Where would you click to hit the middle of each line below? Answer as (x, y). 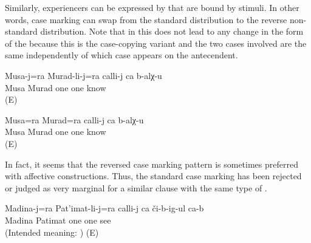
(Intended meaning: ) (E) (52, 232)
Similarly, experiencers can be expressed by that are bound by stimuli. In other (152, 7)
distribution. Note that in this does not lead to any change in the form (172, 31)
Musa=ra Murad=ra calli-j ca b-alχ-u (74, 119)
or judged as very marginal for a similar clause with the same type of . (136, 187)
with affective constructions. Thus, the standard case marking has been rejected (153, 176)
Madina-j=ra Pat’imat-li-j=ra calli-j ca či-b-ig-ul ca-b (104, 208)
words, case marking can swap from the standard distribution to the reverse (146, 19)
